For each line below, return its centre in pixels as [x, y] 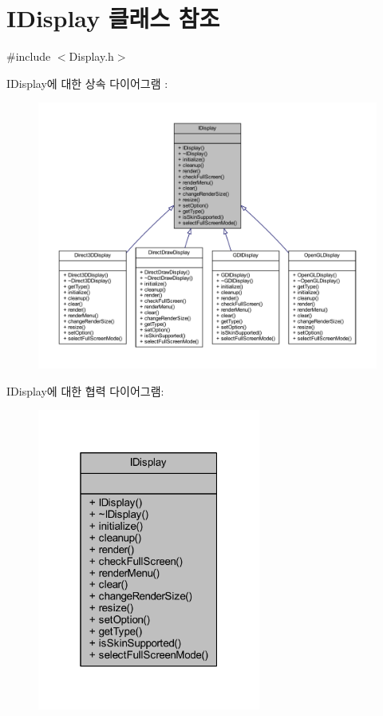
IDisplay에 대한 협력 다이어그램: [85, 390]
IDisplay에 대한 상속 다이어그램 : [87, 83]
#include [29, 56]
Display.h [91, 56]
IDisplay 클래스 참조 [113, 18]
